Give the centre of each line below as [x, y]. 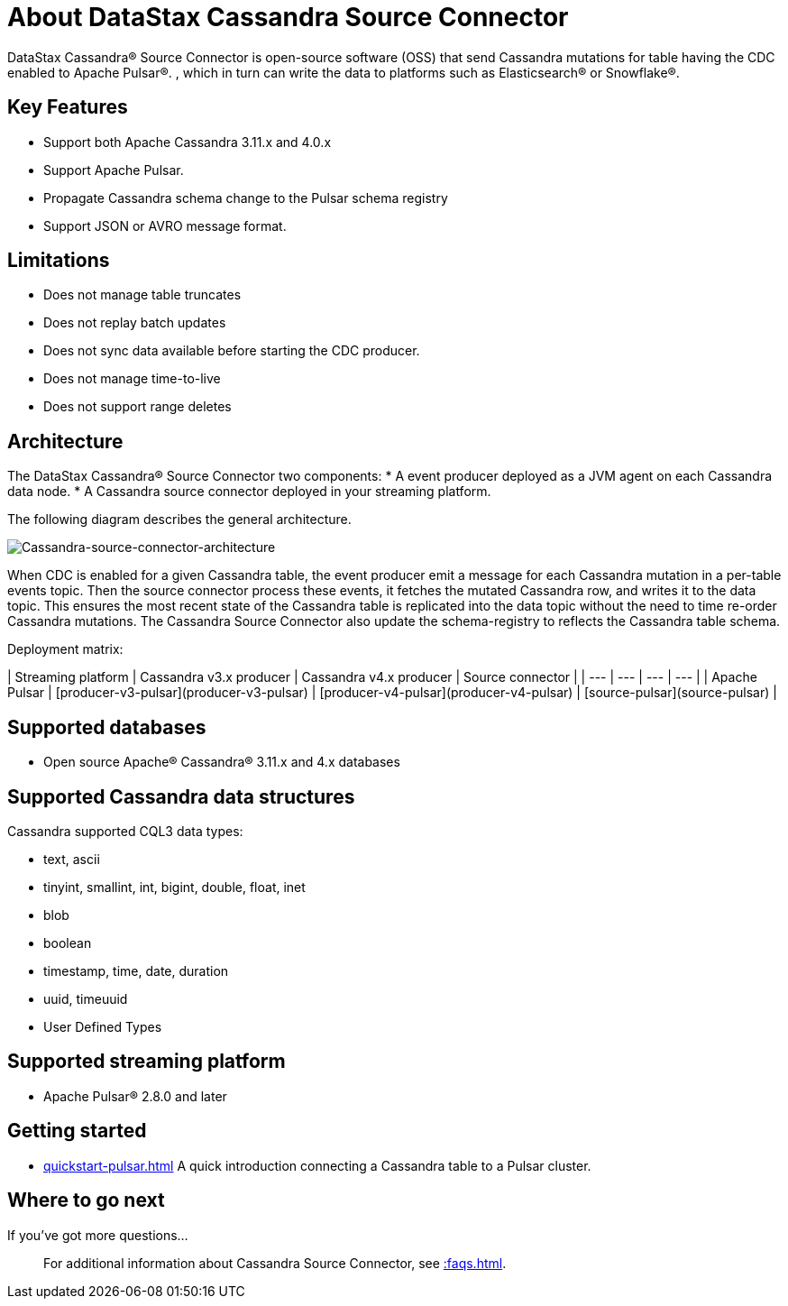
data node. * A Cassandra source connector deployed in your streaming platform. [249, 492]
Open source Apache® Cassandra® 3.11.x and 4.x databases [222, 762]
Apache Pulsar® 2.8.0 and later [135, 1096]
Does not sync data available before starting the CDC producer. [232, 351]
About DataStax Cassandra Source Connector [288, 17]
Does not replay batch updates [135, 323]
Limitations [59, 261]
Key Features [68, 107]
